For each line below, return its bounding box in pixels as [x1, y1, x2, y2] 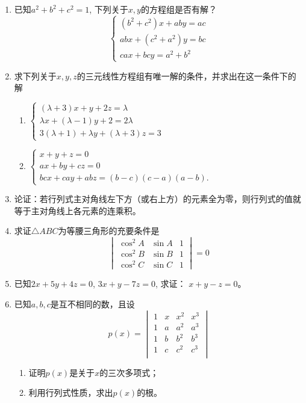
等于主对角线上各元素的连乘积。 [14, 204, 141, 217]
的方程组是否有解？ [140, 3, 217, 15]
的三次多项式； [99, 366, 159, 378]
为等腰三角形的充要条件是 [58, 224, 160, 237]
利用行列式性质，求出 [28, 386, 113, 399]
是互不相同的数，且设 [50, 297, 135, 310]
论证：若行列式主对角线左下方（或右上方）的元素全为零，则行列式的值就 [14, 192, 301, 205]
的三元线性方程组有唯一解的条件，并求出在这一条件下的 [76, 69, 296, 82]
